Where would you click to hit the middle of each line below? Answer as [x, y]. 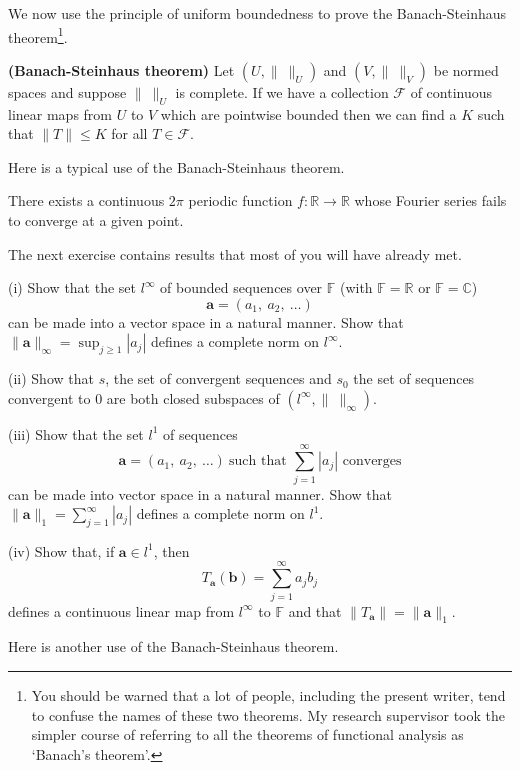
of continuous [451, 91]
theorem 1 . [38, 35]
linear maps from [60, 113]
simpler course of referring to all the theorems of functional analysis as [247, 734]
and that [315, 610]
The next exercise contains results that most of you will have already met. [235, 253]
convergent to [49, 397]
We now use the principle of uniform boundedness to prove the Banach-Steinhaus [257, 13]
